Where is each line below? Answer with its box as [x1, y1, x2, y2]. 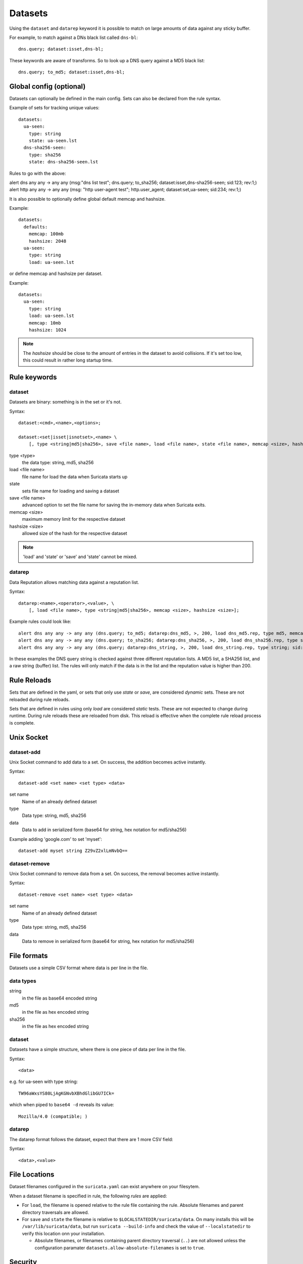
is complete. [9, 719, 35, 726]
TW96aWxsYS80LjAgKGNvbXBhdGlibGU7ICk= [18, 1090, 115, 1096]
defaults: [23, 224, 48, 230]
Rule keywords [9, 373, 58, 381]
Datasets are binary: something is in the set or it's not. [9, 399, 122, 405]
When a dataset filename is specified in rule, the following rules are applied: [9, 1193, 167, 1199]
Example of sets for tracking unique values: [9, 105, 99, 111]
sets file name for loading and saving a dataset [22, 488, 120, 494]
